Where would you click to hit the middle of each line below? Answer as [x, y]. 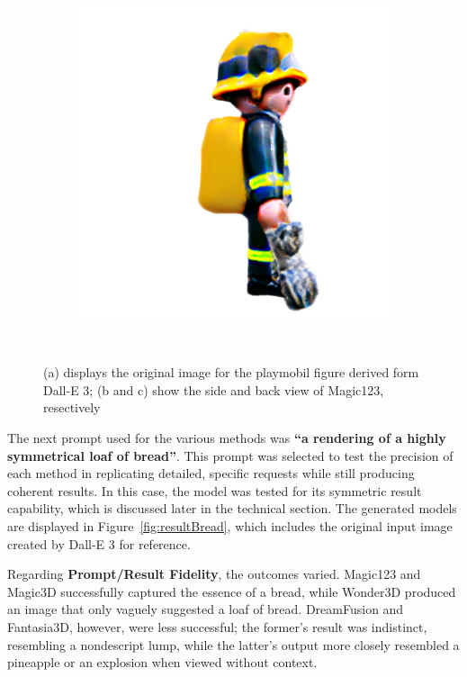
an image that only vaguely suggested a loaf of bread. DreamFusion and [206, 609]
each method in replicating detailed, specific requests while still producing [211, 473]
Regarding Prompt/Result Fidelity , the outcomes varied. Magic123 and [214, 574]
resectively [72, 407]
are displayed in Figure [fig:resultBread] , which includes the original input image [230, 525]
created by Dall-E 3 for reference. [99, 543]
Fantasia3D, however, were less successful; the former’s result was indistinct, [217, 626]
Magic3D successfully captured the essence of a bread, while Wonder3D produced [232, 591]
